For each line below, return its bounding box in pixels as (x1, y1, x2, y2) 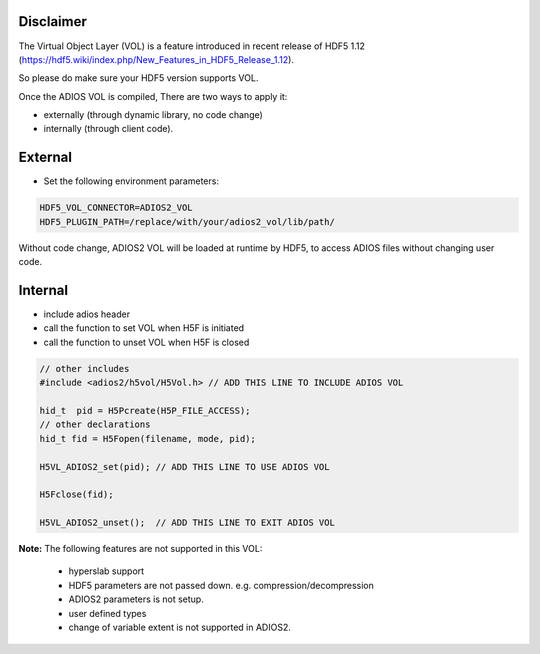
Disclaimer (18, 13, 87, 30)
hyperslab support (68, 565, 145, 577)
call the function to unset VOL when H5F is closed (43, 336, 250, 348)
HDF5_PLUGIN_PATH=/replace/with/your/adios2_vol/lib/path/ (39, 216, 335, 227)
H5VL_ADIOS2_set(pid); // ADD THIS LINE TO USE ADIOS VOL (39, 461, 330, 472)
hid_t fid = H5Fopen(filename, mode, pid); (39, 433, 257, 444)
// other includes (39, 363, 130, 374)
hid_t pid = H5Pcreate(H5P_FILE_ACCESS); (39, 405, 251, 416)
